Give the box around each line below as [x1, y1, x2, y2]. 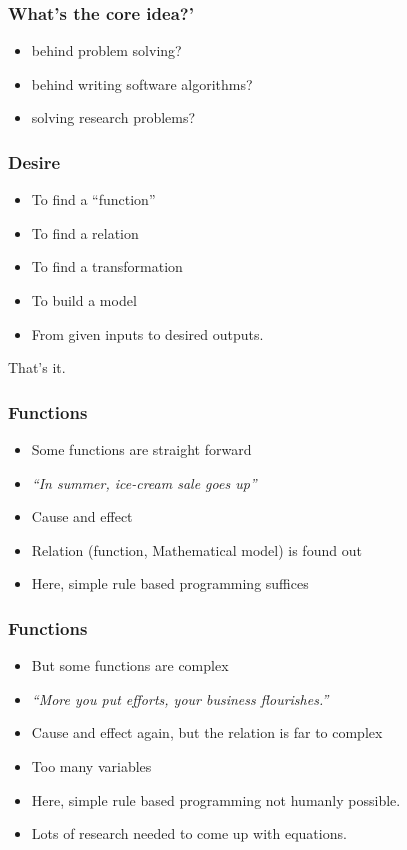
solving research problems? [31, 107, 196, 128]
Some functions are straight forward [31, 439, 252, 459]
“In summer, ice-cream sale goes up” [31, 472, 257, 493]
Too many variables [31, 755, 152, 776]
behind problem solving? [31, 40, 182, 61]
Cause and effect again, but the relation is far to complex [31, 722, 383, 743]
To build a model [31, 290, 137, 310]
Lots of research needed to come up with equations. [31, 823, 347, 844]
